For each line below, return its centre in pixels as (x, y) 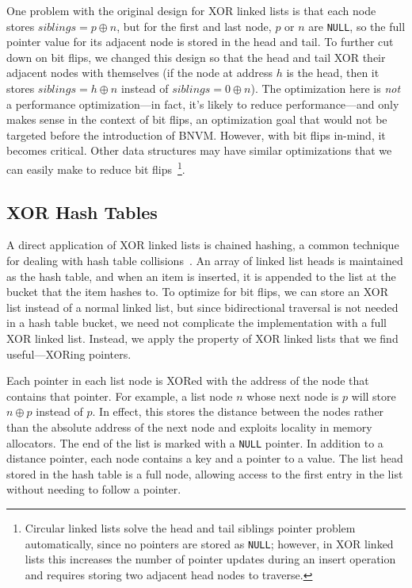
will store (374, 396)
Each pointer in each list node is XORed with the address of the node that (188, 380)
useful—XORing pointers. (69, 354)
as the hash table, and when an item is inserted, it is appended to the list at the (201, 276)
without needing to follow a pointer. (94, 489)
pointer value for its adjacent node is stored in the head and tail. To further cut (200, 42)
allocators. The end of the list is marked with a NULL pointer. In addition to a (195, 442)
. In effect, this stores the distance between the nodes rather (238, 411)
